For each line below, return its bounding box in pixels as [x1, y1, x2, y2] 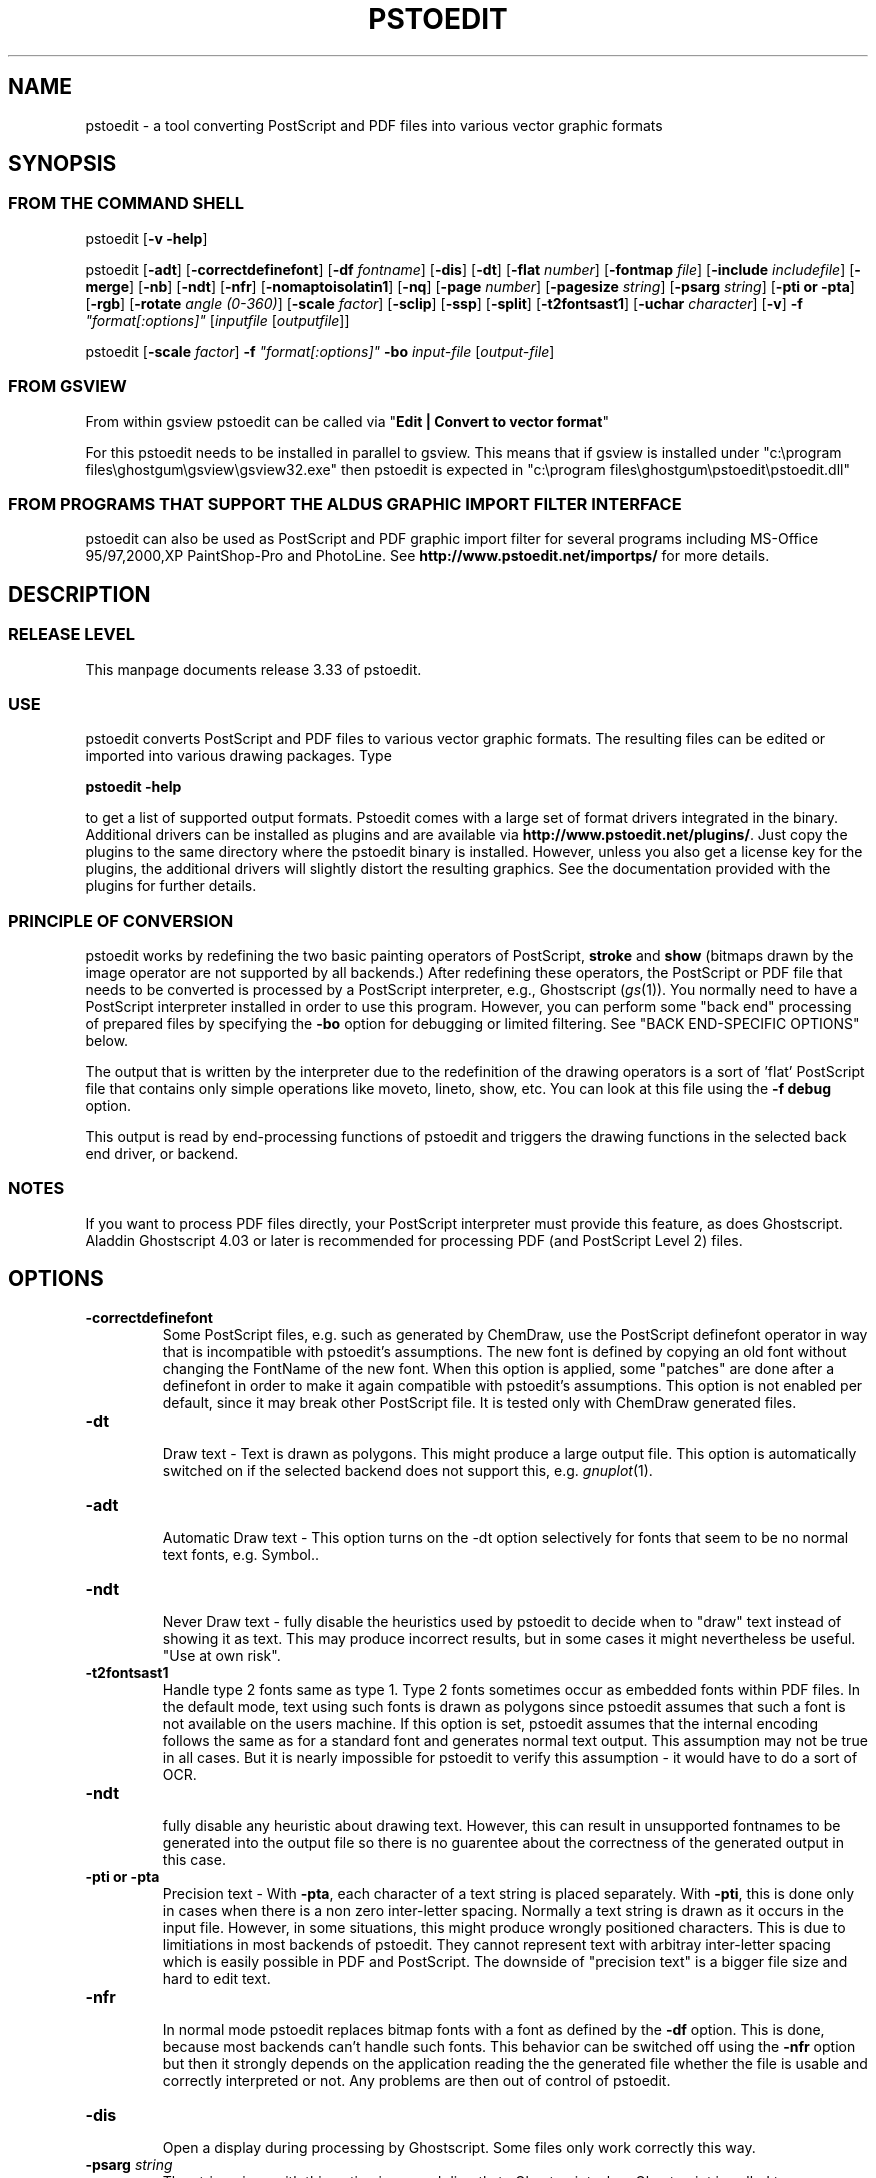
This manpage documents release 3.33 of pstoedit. [85, 660, 422, 678]
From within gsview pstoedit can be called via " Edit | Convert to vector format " [85, 412, 609, 430]
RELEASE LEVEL [8, 624, 135, 645]
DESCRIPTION [8, 581, 151, 607]
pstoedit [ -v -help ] [85, 229, 208, 247]
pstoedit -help [85, 778, 182, 796]
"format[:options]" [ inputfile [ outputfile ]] [85, 311, 350, 329]
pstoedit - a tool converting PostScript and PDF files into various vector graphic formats [85, 116, 663, 134]
